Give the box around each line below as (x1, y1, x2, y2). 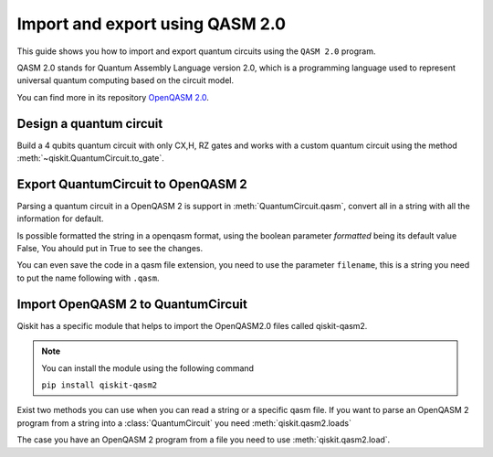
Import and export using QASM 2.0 (16, 14, 287, 34)
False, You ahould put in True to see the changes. (16, 243, 204, 254)
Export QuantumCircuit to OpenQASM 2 (16, 176, 247, 192)
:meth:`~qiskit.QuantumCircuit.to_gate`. (16, 153, 164, 164)
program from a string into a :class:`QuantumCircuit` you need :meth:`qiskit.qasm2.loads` (16, 417, 351, 429)
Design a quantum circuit (16, 115, 163, 132)
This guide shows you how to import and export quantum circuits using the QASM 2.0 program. (16, 46, 376, 57)
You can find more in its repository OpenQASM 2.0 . (16, 91, 210, 102)
